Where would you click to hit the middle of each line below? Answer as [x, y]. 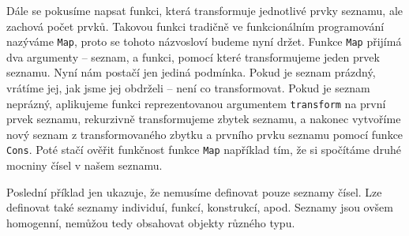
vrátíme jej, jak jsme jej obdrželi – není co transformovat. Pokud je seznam [188, 88]
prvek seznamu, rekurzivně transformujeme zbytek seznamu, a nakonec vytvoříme [204, 119]
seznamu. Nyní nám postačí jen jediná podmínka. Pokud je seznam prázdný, [191, 72]
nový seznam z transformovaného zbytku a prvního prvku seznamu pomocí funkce [205, 134]
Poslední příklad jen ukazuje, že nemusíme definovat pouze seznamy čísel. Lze [194, 191]
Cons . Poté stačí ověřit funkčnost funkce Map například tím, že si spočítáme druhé [204, 150]
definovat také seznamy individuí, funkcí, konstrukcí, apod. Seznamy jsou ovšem [200, 207]
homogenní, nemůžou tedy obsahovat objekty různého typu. [151, 222]
